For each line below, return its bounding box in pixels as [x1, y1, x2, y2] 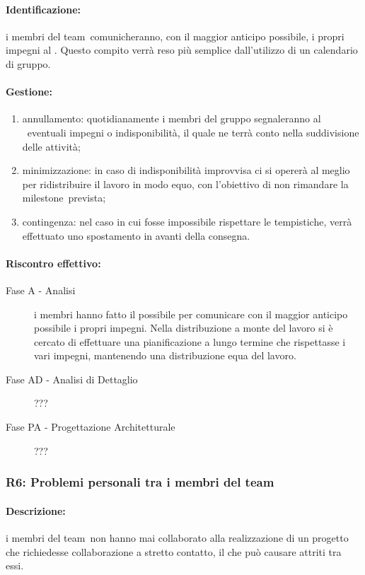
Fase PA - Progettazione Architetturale [6, 419, 175, 434]
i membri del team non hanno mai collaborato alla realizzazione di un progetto [6, 530, 349, 545]
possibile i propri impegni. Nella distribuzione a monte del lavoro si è [34, 320, 333, 335]
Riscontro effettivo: [6, 255, 101, 270]
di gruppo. [6, 56, 51, 71]
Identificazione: [6, 1, 81, 16]
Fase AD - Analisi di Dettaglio [6, 371, 138, 386]
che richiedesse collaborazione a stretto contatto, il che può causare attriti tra [6, 544, 342, 559]
